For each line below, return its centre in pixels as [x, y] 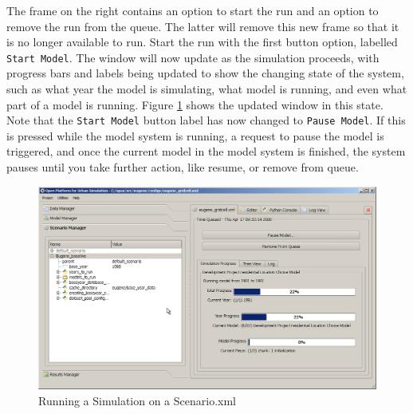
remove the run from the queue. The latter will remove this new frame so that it [203, 26]
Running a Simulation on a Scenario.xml [137, 400]
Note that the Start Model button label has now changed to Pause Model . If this [206, 120]
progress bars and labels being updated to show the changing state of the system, [205, 73]
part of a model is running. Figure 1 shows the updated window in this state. [195, 104]
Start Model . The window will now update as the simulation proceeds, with [193, 57]
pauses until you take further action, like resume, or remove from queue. [183, 167]
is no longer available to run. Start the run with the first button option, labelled [202, 42]
